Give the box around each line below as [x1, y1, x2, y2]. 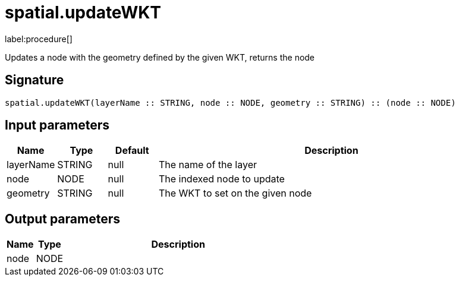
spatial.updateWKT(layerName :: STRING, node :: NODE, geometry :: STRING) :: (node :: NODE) [5, 97, 456, 108]
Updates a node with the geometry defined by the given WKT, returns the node [5, 52, 315, 62]
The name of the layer [158, 159, 257, 171]
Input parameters [5, 118, 110, 133]
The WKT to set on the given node [158, 187, 312, 200]
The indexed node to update [158, 173, 285, 185]
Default [115, 144, 149, 157]
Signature [5, 72, 64, 88]
